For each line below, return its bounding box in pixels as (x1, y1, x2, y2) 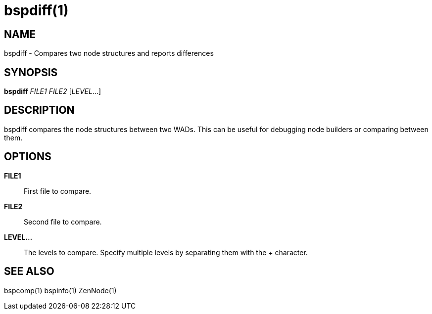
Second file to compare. (24, 217, 102, 226)
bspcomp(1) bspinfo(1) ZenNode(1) (4, 286, 117, 295)
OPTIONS (4, 150, 51, 163)
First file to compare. (24, 186, 92, 195)
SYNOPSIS (4, 66, 58, 79)
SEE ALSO (4, 265, 54, 278)
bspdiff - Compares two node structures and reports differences (4, 49, 214, 58)
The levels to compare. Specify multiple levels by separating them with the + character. (24, 248, 308, 257)
